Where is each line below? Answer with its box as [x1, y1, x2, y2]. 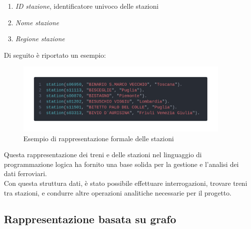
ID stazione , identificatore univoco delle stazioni [15, 1, 159, 11]
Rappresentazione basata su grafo [4, 211, 177, 226]
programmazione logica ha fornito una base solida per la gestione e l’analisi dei [4, 159, 239, 169]
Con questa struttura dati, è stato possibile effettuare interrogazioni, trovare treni [4, 178, 248, 188]
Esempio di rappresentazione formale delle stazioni [23, 133, 174, 143]
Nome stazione [15, 17, 59, 27]
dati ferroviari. [4, 168, 47, 179]
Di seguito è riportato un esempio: [4, 49, 106, 60]
